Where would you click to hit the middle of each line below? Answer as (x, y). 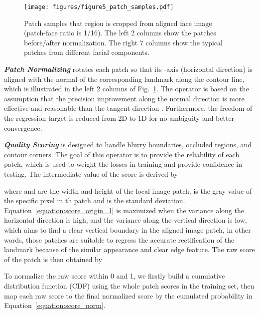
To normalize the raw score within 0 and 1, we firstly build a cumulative (115, 276)
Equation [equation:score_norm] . (55, 305)
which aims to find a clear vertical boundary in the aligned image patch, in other (128, 229)
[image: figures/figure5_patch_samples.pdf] (99, 7)
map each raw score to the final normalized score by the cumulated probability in (128, 295)
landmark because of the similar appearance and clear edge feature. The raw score (129, 249)
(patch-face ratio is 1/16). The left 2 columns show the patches (120, 33)
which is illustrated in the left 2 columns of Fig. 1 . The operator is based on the (127, 89)
